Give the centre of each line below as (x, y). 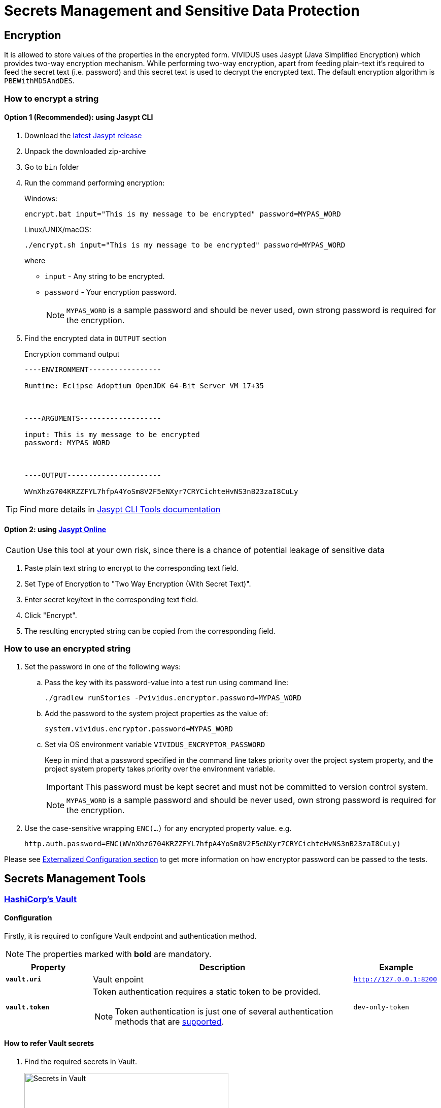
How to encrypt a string (52, 98)
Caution (21, 550)
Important (65, 787)
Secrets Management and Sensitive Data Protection (182, 11)
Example (396, 967)
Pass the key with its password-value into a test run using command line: (166, 682)
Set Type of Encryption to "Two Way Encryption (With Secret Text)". (138, 583)
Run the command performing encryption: (95, 182)
